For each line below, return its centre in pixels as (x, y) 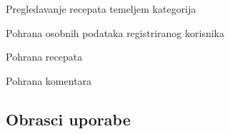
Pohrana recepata (44, 57)
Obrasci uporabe (68, 119)
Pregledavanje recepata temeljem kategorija (101, 9)
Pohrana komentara (49, 80)
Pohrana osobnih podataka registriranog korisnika (115, 32)
